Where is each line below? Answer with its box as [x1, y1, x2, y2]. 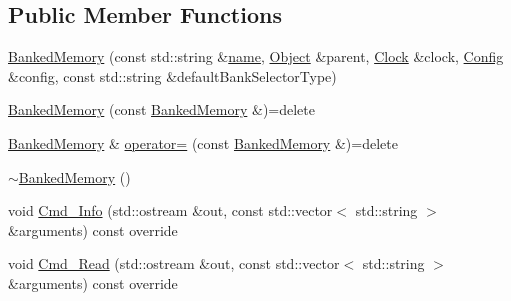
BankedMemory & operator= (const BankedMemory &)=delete [8, 132, 398, 153]
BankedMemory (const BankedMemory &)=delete [8, 99, 315, 120]
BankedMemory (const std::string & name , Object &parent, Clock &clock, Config [8, 46, 504, 67]
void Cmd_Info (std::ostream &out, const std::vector [8, 200, 333, 221]
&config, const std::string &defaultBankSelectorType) [8, 65, 337, 86]
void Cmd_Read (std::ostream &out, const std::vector [8, 253, 340, 274]
